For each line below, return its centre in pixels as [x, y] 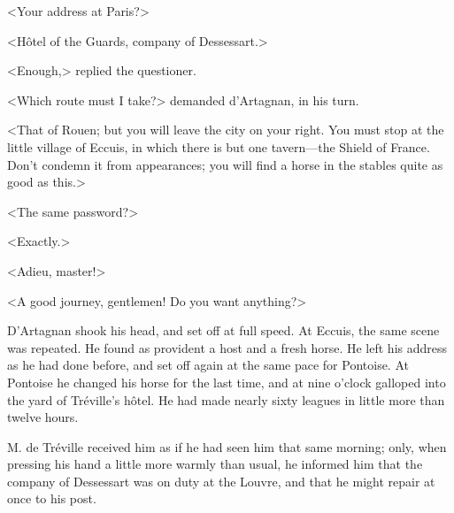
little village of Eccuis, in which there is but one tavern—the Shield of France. [219, 146]
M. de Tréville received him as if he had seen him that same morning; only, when [227, 446]
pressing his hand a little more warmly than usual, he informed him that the [215, 464]
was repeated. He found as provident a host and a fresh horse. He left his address [227, 347]
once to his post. [52, 498]
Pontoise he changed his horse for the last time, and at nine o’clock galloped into [227, 382]
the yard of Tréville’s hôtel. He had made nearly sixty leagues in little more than [226, 399]
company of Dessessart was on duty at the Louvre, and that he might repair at [221, 481]
